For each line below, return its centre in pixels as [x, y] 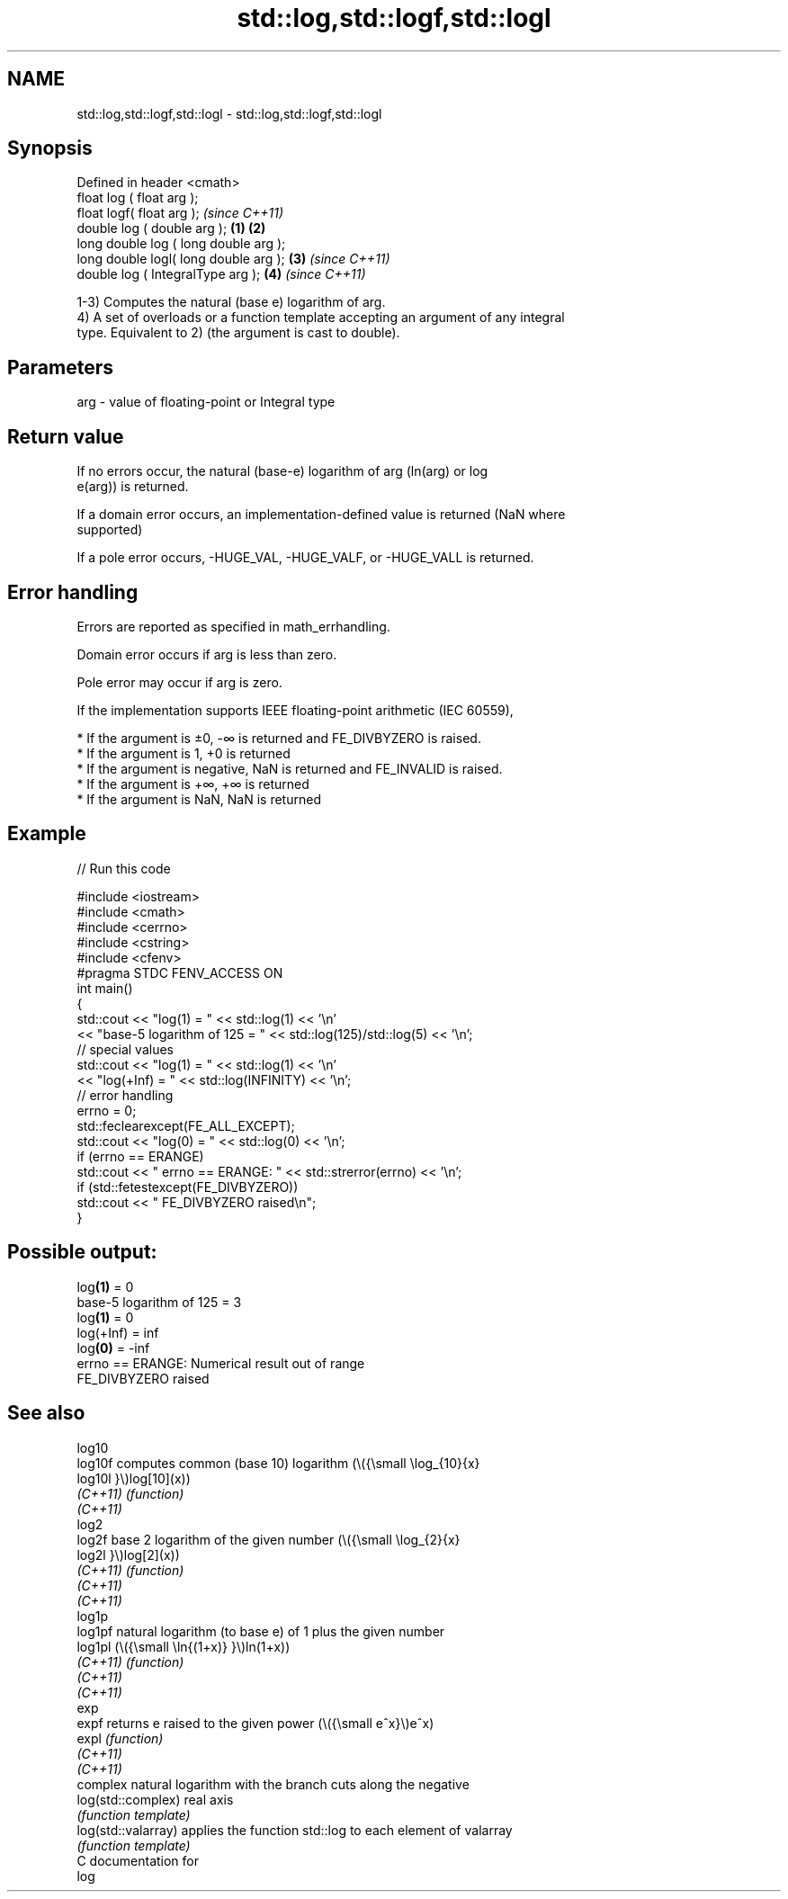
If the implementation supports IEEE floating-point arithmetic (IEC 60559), [295, 710]
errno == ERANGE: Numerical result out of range [221, 1363]
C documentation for [138, 1860]
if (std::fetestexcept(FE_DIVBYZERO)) [188, 1187]
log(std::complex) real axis [155, 1799]
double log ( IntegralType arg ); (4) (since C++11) [221, 274]
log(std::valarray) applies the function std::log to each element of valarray [295, 1830]
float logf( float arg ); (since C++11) [180, 213]
